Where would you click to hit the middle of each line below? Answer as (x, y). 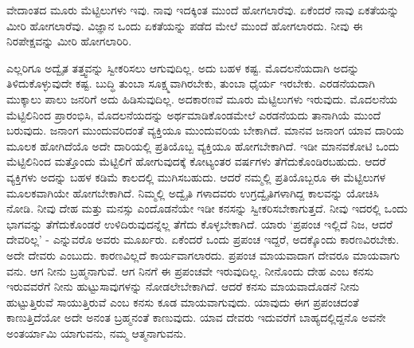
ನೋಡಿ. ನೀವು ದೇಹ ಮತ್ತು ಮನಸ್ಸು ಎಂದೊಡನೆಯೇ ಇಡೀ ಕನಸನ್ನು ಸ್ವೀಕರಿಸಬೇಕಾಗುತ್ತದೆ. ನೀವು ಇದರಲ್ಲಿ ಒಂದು (207, 208)
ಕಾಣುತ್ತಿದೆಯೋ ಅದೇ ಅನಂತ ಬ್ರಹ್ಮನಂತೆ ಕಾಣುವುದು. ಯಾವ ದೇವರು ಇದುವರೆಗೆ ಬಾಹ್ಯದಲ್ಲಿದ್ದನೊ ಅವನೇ (196, 317)
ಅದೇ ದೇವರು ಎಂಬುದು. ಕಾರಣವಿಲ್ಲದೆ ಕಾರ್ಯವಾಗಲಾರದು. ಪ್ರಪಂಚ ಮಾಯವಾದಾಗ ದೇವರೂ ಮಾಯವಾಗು (203, 254)
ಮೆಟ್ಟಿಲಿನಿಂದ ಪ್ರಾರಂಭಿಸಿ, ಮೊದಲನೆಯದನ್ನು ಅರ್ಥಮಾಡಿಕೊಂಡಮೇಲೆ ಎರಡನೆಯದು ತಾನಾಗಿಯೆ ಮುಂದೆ (194, 114)
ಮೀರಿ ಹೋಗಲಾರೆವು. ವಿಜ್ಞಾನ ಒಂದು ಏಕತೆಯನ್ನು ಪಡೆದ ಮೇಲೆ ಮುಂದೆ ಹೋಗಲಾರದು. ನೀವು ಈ (185, 25)
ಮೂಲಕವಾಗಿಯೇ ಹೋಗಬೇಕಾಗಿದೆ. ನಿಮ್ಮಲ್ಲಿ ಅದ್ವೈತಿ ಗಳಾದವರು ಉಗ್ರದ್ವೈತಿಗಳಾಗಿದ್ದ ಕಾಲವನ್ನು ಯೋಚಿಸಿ (193, 192)
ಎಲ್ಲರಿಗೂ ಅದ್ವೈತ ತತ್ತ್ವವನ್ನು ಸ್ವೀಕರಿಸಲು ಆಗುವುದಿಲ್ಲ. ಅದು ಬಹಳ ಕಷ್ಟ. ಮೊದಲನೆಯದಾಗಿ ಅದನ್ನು (183, 67)
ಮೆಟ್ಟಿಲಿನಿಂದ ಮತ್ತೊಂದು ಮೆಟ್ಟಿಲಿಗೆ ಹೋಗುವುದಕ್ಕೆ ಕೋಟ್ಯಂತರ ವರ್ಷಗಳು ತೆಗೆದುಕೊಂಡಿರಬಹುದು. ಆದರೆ (196, 161)
